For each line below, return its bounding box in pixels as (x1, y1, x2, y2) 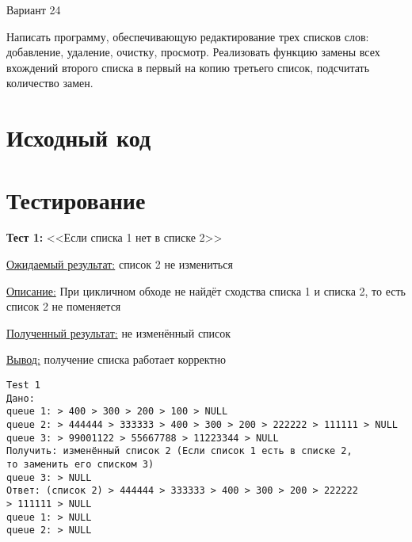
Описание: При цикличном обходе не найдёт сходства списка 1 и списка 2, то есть (6, 282, 406, 299)
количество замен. (6, 74, 93, 91)
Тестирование (6, 183, 146, 216)
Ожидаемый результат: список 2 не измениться (6, 256, 233, 273)
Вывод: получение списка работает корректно (6, 351, 227, 368)
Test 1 (6, 380, 40, 391)
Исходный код (6, 121, 151, 154)
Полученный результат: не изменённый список (6, 324, 231, 341)
